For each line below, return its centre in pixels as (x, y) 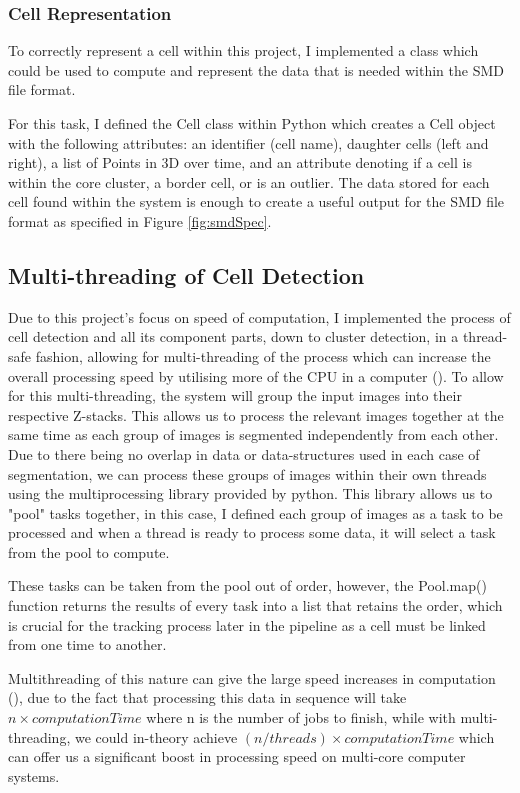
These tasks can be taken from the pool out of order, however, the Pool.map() (247, 585)
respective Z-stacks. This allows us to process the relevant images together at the (256, 414)
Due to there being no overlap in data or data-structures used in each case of (244, 453)
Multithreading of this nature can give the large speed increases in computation (252, 677)
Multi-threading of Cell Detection (186, 274)
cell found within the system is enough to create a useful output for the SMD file (256, 201)
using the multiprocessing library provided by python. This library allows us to (250, 493)
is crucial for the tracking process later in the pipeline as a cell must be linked (247, 624)
